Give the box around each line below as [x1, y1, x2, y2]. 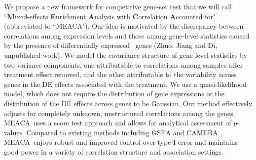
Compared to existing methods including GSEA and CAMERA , [26, 127, 222, 137]
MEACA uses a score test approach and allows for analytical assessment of [4, 118, 231, 128]
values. [4, 127, 24, 137]
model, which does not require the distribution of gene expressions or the [4, 88, 225, 99]
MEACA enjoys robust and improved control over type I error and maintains [4, 137, 238, 147]
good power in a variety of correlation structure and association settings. [4, 146, 223, 157]
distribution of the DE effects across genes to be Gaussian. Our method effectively [4, 98, 253, 108]
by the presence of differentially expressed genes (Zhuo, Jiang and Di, [4, 40, 218, 50]
